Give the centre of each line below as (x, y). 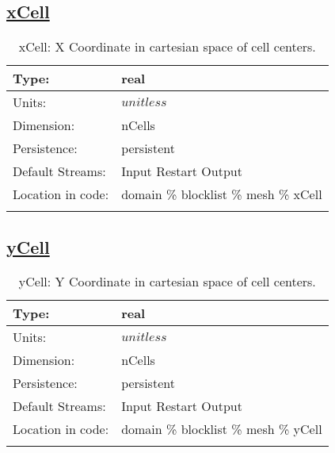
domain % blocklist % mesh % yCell (222, 429)
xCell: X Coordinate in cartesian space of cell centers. (167, 47)
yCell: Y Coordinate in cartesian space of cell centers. (167, 282)
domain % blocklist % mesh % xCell (222, 194)
